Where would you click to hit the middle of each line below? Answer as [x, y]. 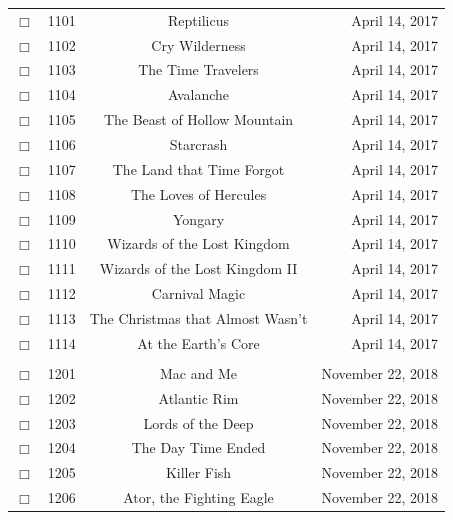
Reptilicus [198, 19]
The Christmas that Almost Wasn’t [198, 317]
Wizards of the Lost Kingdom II [198, 268]
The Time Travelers [198, 69]
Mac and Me [199, 372]
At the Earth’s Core [198, 342]
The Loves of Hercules [198, 193]
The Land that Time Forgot [198, 168]
